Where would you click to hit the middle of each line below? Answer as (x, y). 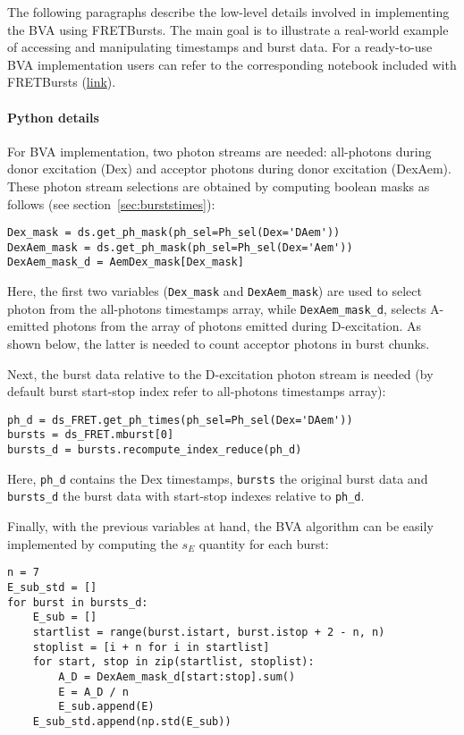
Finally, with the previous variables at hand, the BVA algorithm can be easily (220, 526)
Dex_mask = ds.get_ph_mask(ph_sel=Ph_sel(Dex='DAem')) (174, 233)
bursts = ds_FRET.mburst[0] (91, 435)
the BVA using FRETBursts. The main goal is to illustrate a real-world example (228, 29)
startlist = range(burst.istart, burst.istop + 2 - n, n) (209, 632)
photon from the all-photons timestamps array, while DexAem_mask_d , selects (217, 308)
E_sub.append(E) (106, 707)
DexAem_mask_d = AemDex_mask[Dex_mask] (126, 262)
